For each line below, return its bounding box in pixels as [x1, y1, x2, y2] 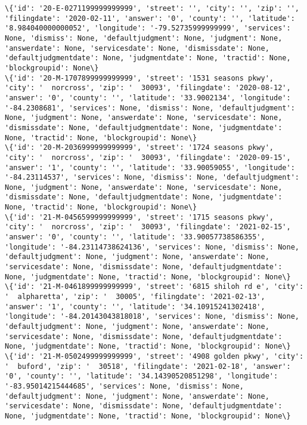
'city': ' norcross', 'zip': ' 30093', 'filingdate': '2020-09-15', [5, 153, 291, 162]
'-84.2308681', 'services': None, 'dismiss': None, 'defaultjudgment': [5, 103, 295, 112]
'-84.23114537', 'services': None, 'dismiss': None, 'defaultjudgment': [5, 173, 299, 182]
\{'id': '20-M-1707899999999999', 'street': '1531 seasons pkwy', [5, 73, 274, 82]
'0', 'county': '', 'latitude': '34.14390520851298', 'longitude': [5, 372, 278, 381]
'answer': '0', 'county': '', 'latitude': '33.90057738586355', [5, 233, 265, 242]
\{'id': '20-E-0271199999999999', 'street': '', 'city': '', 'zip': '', [5, 4, 299, 13]
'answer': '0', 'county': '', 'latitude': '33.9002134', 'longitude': [5, 93, 291, 102]
